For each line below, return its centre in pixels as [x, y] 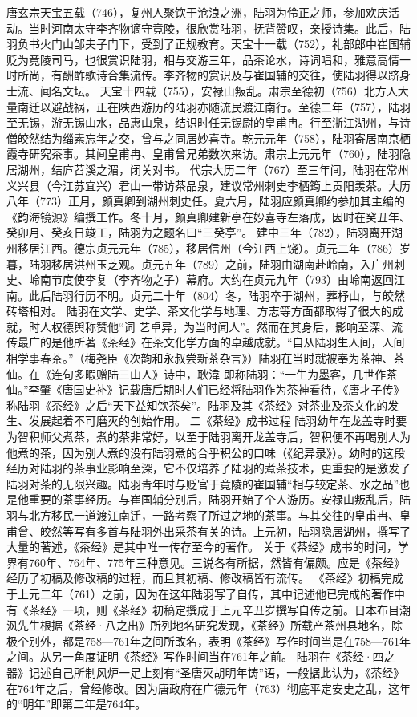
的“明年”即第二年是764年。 [77, 704]
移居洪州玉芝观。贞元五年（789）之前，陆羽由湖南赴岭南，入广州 [222, 263]
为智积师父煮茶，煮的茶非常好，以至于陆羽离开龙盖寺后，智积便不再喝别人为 [208, 437]
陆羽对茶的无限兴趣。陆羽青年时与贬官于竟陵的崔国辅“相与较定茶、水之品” [203, 483]
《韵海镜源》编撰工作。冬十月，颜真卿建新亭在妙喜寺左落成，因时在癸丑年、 [208, 216]
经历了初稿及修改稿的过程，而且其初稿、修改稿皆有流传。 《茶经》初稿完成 [205, 578]
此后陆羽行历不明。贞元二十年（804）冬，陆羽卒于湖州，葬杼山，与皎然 [217, 295]
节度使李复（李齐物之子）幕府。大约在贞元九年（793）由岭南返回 [222, 280]
